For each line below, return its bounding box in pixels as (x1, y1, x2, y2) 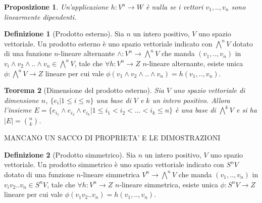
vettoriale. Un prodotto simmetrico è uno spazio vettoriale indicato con (4, 159, 224, 170)
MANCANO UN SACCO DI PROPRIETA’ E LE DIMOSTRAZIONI (4, 132, 221, 143)
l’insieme (4, 105, 32, 115)
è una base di (175, 105, 216, 115)
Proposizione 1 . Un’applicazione (4, 2, 109, 12)
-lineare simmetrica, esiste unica (119, 179, 218, 189)
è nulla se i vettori (145, 2, 203, 12)
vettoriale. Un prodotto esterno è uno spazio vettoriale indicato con (4, 38, 213, 48)
